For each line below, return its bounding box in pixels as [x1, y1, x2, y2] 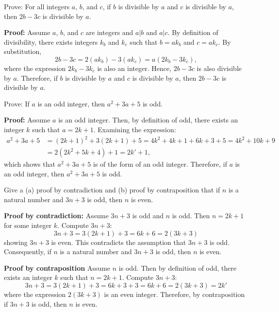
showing [4, 237, 28, 247]
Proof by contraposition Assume [4, 262, 111, 273]
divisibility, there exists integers [4, 36, 98, 47]
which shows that [4, 159, 55, 169]
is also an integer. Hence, [97, 63, 172, 73]
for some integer [4, 220, 52, 230]
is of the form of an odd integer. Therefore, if [93, 159, 227, 169]
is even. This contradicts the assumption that [51, 237, 186, 247]
